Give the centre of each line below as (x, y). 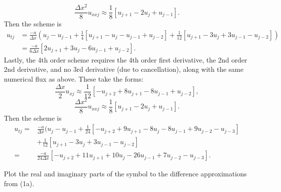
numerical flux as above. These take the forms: (74, 78)
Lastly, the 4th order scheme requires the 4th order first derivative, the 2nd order (126, 59)
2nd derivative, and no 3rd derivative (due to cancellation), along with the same (124, 69)
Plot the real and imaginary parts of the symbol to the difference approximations (125, 174)
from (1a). (19, 183)
